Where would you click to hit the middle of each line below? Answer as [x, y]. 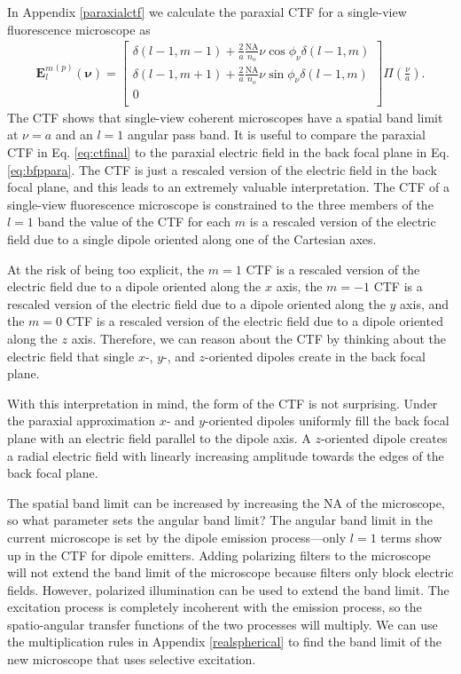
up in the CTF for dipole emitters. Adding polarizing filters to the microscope [219, 555]
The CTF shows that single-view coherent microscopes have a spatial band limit [225, 117]
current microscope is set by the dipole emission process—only [177, 537]
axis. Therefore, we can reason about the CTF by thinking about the [259, 338]
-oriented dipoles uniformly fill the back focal [327, 420]
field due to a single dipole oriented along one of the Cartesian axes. [192, 239]
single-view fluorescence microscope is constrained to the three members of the [220, 204]
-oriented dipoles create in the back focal [315, 356]
